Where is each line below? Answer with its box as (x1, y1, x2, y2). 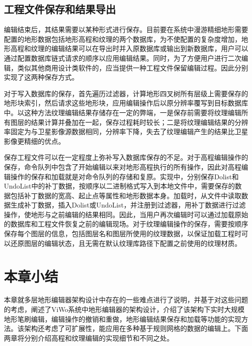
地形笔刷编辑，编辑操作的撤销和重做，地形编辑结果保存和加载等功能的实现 (4, 313, 241, 324)
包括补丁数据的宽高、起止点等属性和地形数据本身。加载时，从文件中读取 (10, 190, 241, 200)
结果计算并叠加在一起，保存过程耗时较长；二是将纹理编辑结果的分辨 (31, 117, 248, 127)
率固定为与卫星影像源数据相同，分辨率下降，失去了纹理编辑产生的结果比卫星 (4, 126, 248, 137)
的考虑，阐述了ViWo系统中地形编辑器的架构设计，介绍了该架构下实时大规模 (4, 304, 245, 314)
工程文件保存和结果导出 (4, 1, 116, 17)
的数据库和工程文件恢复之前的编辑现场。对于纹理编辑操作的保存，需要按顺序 (4, 219, 248, 229)
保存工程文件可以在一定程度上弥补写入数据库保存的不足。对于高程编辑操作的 (4, 152, 248, 162)
